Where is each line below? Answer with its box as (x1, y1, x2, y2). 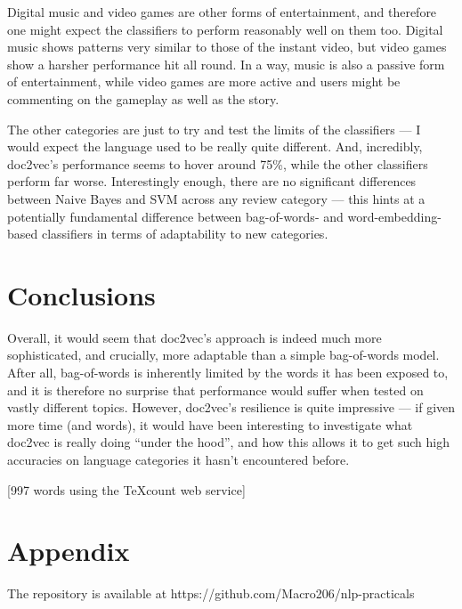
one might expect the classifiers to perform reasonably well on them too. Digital (7, 20, 443, 38)
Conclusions (7, 276, 156, 313)
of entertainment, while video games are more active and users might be (7, 72, 401, 91)
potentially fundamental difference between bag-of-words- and (7, 207, 344, 225)
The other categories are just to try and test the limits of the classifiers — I (7, 119, 421, 138)
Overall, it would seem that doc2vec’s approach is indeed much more (7, 328, 382, 346)
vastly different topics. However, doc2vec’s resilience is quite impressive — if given (7, 398, 456, 417)
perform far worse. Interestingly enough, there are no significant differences (7, 172, 417, 191)
